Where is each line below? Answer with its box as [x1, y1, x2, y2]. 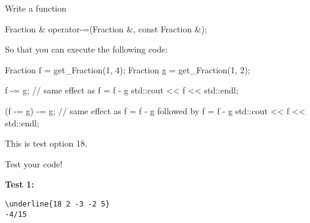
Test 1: [5, 178, 34, 191]
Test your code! [5, 157, 63, 170]
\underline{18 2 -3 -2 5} [5, 199, 110, 208]
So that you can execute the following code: [5, 43, 168, 56]
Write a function [5, 2, 67, 14]
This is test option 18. [5, 137, 87, 150]
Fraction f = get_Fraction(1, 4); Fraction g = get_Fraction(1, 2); [5, 63, 250, 76]
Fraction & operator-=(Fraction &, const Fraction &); [5, 22, 207, 35]
